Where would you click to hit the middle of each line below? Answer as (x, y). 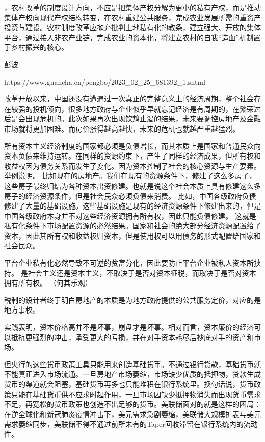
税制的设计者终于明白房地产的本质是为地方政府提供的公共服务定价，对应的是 (132, 300)
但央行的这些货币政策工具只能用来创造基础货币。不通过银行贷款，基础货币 (129, 364)
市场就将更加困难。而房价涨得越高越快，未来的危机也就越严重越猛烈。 (122, 128)
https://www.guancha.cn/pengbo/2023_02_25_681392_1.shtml (105, 81)
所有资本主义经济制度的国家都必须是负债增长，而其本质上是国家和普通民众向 (132, 146)
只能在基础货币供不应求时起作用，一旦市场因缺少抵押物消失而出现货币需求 (136, 394)
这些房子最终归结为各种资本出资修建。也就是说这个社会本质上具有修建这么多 (132, 185)
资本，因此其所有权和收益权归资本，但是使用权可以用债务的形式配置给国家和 (132, 235)
